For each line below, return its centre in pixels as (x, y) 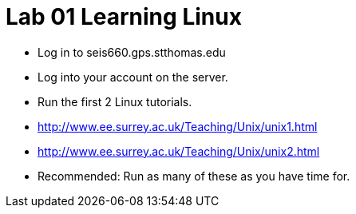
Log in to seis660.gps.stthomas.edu (132, 52)
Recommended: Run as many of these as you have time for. (194, 176)
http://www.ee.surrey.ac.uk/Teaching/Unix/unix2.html (179, 151)
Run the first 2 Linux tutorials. (115, 101)
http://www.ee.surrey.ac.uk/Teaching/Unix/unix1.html (178, 126)
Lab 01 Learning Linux (124, 17)
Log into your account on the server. (133, 77)
